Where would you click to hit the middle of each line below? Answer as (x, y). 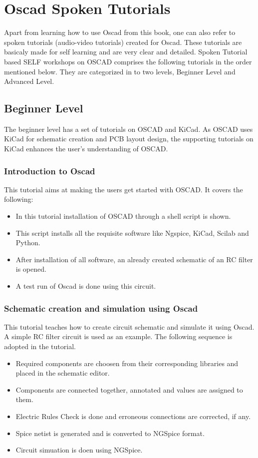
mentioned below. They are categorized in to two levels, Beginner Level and (120, 71)
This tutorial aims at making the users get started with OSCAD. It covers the (124, 189)
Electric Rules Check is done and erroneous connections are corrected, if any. (133, 416)
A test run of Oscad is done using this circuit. (86, 286)
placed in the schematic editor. (63, 373)
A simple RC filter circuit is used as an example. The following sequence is (118, 336)
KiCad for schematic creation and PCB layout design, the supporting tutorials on (129, 139)
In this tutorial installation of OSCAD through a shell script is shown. (123, 216)
